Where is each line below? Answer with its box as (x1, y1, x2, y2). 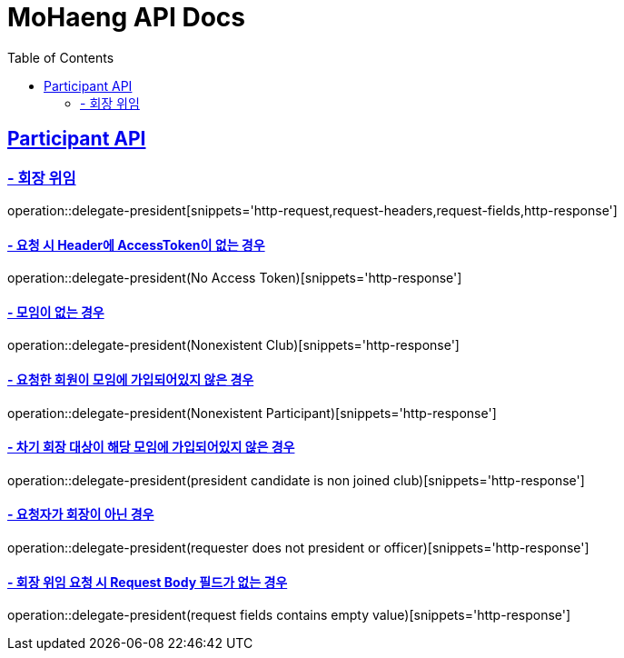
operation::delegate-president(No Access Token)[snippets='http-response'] (7, 270, 462, 286)
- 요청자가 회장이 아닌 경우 (7, 506, 154, 523)
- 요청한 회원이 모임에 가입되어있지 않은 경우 (7, 372, 254, 388)
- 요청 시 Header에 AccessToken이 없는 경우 (7, 236, 265, 253)
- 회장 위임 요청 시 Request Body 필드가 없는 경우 (7, 573, 288, 590)
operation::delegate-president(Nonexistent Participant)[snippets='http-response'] (7, 404, 497, 421)
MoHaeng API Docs (7, 2, 245, 33)
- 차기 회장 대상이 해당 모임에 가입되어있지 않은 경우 (7, 439, 295, 455)
